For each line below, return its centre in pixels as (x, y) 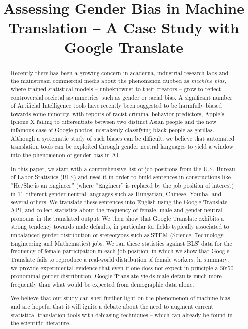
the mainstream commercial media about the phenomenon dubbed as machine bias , (118, 81)
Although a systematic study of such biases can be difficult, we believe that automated (123, 138)
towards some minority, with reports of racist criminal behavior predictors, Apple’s (117, 113)
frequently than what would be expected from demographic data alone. (102, 284)
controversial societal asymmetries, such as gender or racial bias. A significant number (122, 97)
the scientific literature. (41, 323)
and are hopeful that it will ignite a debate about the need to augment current (112, 307)
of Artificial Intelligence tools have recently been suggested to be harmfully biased (116, 105)
